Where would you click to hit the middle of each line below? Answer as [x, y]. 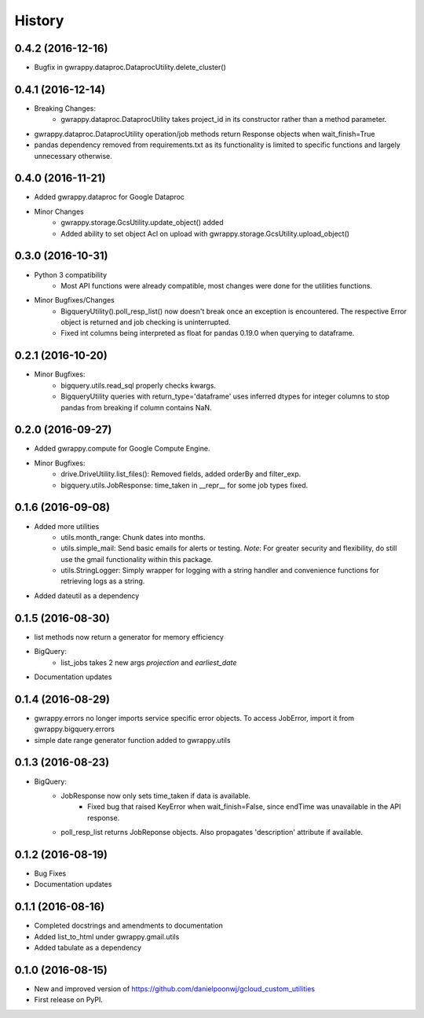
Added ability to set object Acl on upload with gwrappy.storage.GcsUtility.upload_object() [205, 233]
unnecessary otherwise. [73, 156]
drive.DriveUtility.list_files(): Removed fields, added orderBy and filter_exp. [181, 474]
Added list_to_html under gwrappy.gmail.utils [107, 936]
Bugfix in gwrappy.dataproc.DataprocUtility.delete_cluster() [130, 68]
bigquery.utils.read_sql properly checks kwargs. [138, 385]
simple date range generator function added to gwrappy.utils [132, 740]
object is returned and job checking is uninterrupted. [146, 322]
